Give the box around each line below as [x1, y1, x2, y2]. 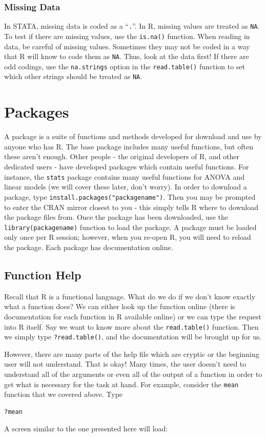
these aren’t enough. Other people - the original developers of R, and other [4, 151, 240, 162]
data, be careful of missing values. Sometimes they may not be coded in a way [4, 41, 250, 51]
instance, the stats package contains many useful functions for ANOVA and [4, 171, 244, 182]
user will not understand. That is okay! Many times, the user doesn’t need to [4, 358, 247, 369]
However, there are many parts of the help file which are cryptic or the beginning [4, 348, 259, 359]
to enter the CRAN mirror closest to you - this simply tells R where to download [4, 201, 258, 212]
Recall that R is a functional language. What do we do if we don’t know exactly [4, 291, 256, 301]
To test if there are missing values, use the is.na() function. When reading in [4, 30, 250, 41]
